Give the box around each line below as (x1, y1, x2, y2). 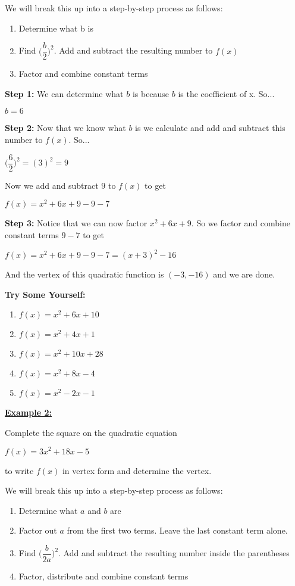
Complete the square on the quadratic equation (5, 426, 177, 438)
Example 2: (5, 406, 52, 419)
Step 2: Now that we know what (5, 121, 126, 134)
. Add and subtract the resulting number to (54, 44, 213, 57)
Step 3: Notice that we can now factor (5, 217, 147, 229)
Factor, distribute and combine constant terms (18, 569, 189, 582)
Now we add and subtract (5, 179, 99, 191)
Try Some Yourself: (5, 288, 86, 300)
